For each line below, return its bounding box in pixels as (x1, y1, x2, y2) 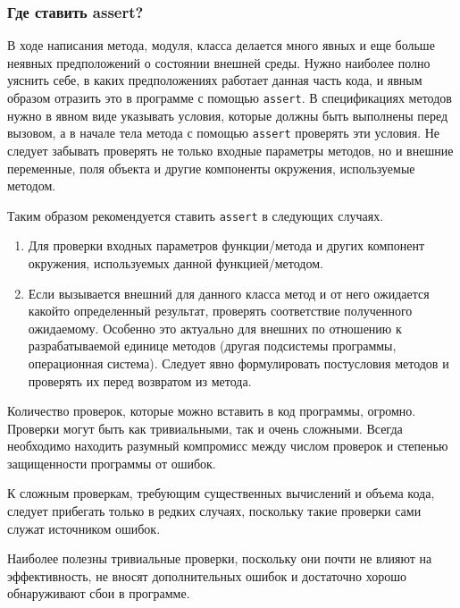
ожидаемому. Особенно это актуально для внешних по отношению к (28, 318, 402, 337)
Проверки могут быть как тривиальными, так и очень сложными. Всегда (7, 418, 403, 437)
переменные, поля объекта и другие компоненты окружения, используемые (7, 158, 415, 177)
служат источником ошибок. (7, 519, 161, 537)
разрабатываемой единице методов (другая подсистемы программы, (28, 336, 397, 355)
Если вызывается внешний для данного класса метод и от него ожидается (28, 283, 430, 302)
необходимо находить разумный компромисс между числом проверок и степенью (7, 436, 448, 455)
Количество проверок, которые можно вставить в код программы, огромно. (7, 401, 416, 420)
